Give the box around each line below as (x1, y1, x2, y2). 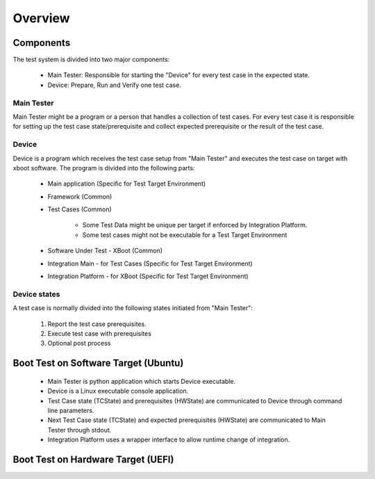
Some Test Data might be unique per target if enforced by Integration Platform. (82, 221, 308, 229)
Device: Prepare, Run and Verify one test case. (47, 81, 182, 89)
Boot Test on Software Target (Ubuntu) (12, 357, 184, 369)
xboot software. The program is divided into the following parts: (12, 163, 195, 172)
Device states (12, 289, 60, 299)
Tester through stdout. (47, 425, 112, 434)
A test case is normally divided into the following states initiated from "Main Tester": (12, 304, 253, 312)
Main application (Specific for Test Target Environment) (47, 179, 206, 188)
